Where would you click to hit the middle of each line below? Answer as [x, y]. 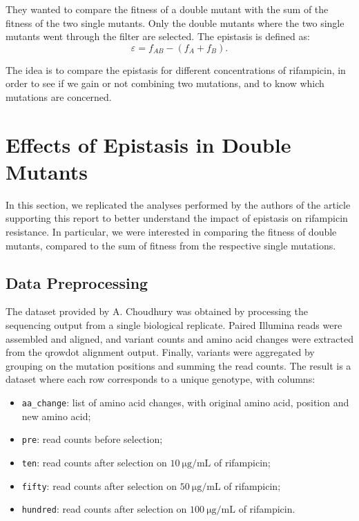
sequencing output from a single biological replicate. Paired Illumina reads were [174, 325]
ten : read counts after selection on [94, 462]
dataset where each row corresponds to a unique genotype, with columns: [161, 379]
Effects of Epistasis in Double [148, 144]
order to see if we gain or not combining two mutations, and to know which [165, 83]
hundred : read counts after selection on [104, 509]
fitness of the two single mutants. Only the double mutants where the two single [175, 22]
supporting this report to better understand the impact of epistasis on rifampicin [177, 218]
